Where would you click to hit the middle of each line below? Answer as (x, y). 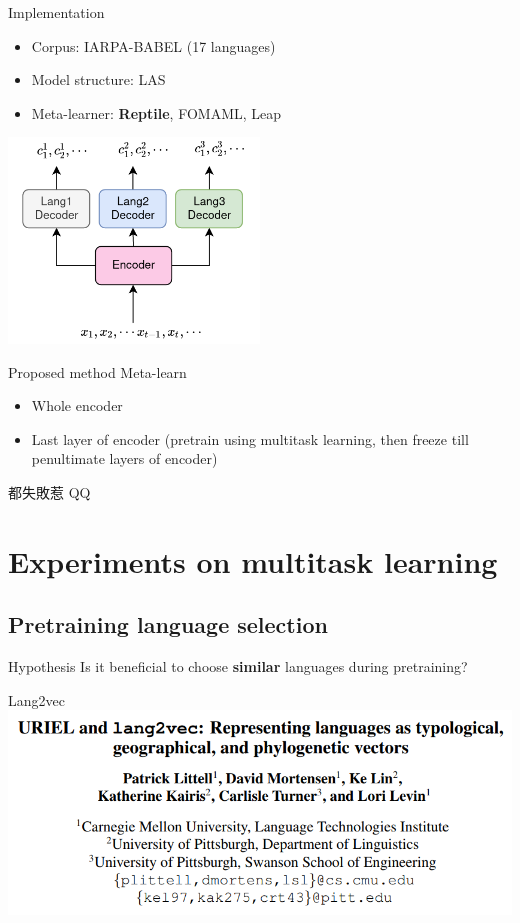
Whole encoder (77, 405)
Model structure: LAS (98, 79)
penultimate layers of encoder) (124, 458)
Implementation (56, 12)
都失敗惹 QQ (49, 492)
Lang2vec (36, 699)
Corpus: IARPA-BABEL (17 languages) (153, 45)
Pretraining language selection (168, 624)
